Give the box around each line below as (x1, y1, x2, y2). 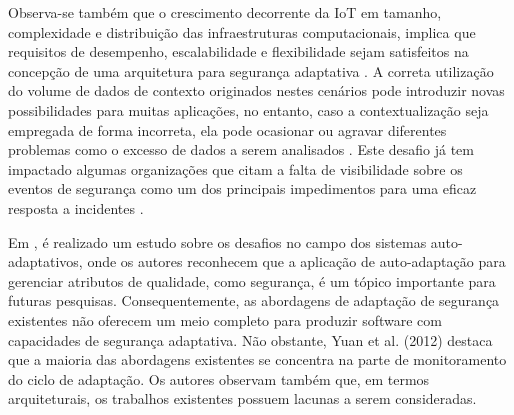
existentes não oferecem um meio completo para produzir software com (8, 309, 442, 330)
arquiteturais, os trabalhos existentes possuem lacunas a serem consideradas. (8, 388, 477, 409)
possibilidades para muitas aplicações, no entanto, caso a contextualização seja (8, 99, 489, 120)
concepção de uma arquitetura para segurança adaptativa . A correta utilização (8, 60, 494, 81)
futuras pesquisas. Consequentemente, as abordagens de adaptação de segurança (8, 290, 500, 311)
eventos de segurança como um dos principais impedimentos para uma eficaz (8, 178, 477, 199)
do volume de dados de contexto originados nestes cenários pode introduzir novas (8, 80, 505, 101)
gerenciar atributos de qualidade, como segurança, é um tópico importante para (8, 270, 496, 291)
